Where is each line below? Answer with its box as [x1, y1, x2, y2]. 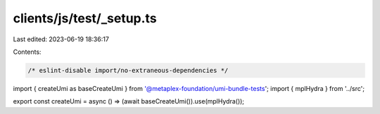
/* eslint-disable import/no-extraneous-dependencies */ [27, 66, 229, 74]
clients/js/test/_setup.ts [13, 10, 158, 26]
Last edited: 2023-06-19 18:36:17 [13, 35, 109, 43]
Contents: [13, 48, 42, 56]
